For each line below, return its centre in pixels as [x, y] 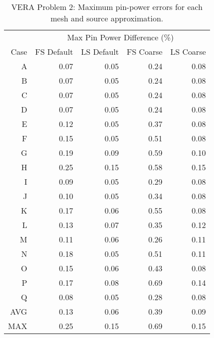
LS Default [100, 52]
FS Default [54, 52]
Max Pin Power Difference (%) [120, 37]
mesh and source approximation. [107, 18]
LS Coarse [188, 52]
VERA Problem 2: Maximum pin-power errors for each [107, 7]
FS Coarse [145, 52]
